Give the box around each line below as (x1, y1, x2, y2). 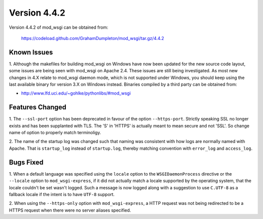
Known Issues (9, 48, 53, 56)
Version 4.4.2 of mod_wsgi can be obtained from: (9, 24, 108, 30)
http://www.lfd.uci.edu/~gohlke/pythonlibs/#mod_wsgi (21, 90, 131, 96)
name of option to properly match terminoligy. (9, 130, 101, 136)
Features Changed (9, 103, 67, 112)
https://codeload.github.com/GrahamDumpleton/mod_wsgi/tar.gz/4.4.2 (21, 35, 164, 41)
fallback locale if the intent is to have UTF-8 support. (9, 191, 115, 197)
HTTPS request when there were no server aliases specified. (9, 207, 131, 213)
